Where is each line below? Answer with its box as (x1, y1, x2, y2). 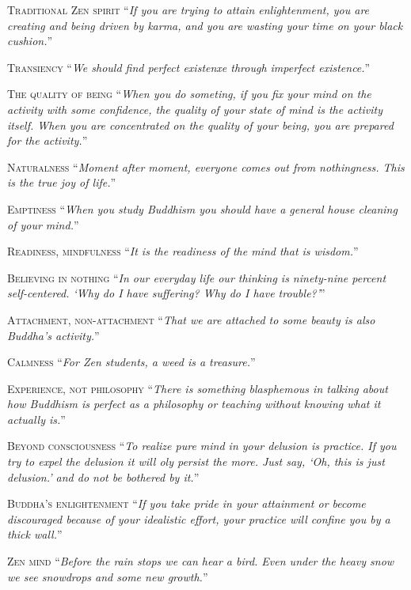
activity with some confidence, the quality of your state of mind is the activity (7, 100, 382, 117)
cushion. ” (7, 32, 53, 49)
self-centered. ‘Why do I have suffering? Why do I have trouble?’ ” (7, 285, 325, 301)
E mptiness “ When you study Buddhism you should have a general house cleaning (7, 200, 398, 217)
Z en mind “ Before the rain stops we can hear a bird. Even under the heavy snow (7, 553, 394, 569)
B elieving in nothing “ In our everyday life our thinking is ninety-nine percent (7, 269, 386, 286)
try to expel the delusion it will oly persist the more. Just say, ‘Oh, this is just (7, 453, 385, 470)
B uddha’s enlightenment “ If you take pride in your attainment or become (7, 495, 366, 512)
